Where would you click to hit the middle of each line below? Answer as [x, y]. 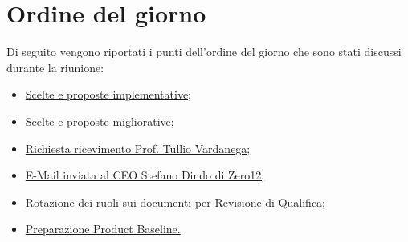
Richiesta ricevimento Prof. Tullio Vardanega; [138, 148]
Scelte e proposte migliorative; [100, 121]
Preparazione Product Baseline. [103, 229]
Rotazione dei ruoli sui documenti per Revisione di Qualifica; [175, 202]
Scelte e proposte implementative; [108, 94]
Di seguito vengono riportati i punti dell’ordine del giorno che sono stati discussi [204, 52]
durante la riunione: [55, 67]
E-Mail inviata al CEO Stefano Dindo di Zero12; [145, 175]
